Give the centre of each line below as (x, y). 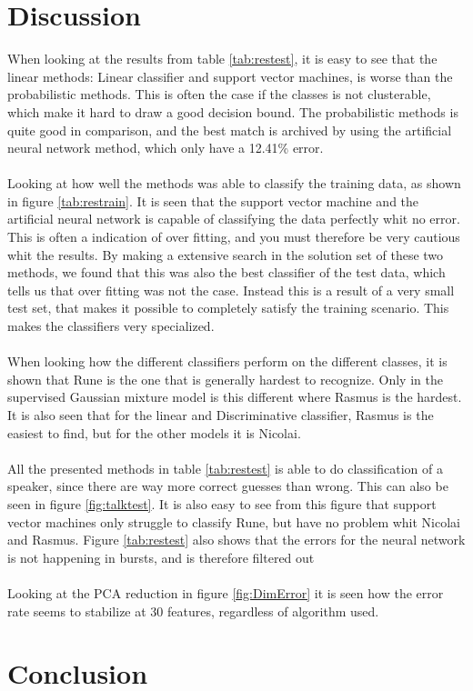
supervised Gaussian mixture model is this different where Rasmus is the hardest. (235, 397)
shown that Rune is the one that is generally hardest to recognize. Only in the (225, 379)
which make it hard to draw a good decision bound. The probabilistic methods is (233, 111)
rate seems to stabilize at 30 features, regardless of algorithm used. (193, 611)
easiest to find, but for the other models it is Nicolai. (154, 432)
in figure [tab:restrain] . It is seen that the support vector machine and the (213, 200)
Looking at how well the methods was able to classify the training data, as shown (234, 183)
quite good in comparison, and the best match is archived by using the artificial (230, 130)
